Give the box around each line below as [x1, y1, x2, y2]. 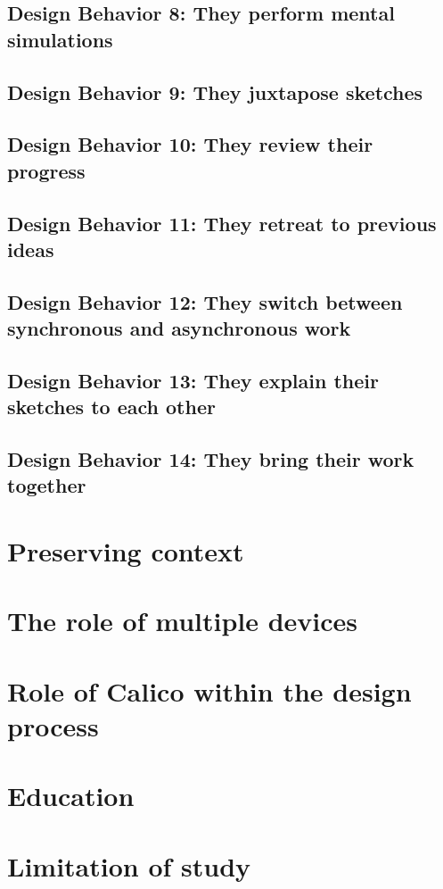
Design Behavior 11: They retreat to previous [7, 209, 437, 237]
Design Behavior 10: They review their [7, 130, 373, 158]
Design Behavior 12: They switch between [7, 287, 403, 315]
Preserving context [7, 533, 244, 569]
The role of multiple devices [7, 602, 358, 639]
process [7, 707, 99, 744]
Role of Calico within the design [7, 672, 412, 709]
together [7, 471, 86, 499]
